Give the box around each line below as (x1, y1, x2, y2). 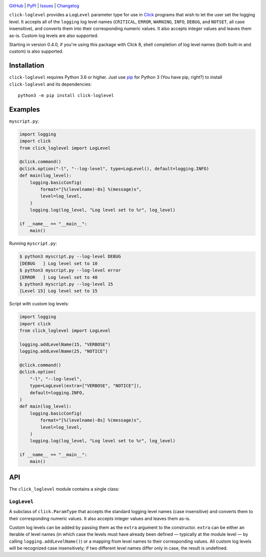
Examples (9, 105, 40, 113)
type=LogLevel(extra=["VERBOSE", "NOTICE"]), (30, 383, 142, 389)
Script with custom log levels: (9, 301, 69, 307)
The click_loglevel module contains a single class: (9, 486, 120, 492)
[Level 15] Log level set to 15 (19, 288, 98, 294)
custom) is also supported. (9, 48, 64, 54)
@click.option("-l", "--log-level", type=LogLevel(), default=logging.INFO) (19, 165, 209, 171)
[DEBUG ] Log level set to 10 (19, 261, 98, 266)
